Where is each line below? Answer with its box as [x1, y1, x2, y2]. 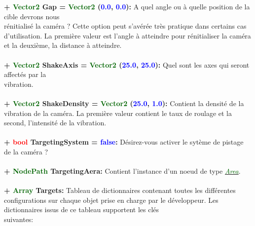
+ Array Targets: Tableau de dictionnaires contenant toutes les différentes [4, 185, 236, 195]
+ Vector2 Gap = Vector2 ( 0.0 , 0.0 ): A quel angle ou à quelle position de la [4, 1, 250, 11]
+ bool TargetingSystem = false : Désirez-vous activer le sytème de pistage [4, 137, 244, 147]
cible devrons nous [4, 11, 60, 21]
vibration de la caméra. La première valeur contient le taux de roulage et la [4, 108, 232, 118]
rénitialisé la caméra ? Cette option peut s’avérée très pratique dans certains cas [4, 21, 247, 31]
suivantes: [4, 214, 34, 225]
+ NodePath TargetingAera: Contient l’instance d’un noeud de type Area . [4, 166, 241, 176]
